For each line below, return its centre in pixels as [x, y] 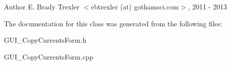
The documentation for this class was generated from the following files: [113, 23]
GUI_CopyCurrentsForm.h [45, 40]
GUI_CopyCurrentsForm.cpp [49, 56]
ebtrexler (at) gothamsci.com [135, 6]
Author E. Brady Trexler [42, 6]
